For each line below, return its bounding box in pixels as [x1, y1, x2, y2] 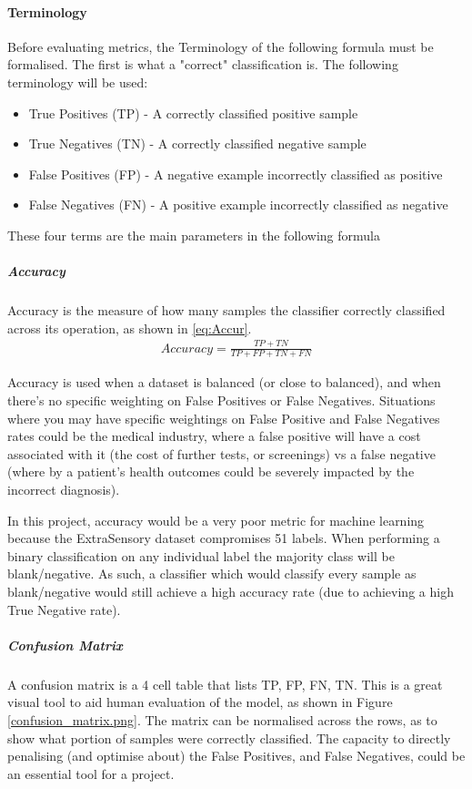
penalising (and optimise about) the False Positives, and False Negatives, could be [7, 746, 466, 765]
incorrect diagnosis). [7, 480, 120, 499]
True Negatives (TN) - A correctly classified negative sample [28, 134, 367, 153]
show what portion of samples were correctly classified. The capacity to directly [7, 728, 451, 747]
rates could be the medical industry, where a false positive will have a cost [7, 426, 421, 446]
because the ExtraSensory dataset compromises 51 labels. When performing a [7, 528, 440, 548]
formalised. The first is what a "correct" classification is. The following [7, 55, 398, 74]
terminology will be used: [7, 72, 148, 91]
